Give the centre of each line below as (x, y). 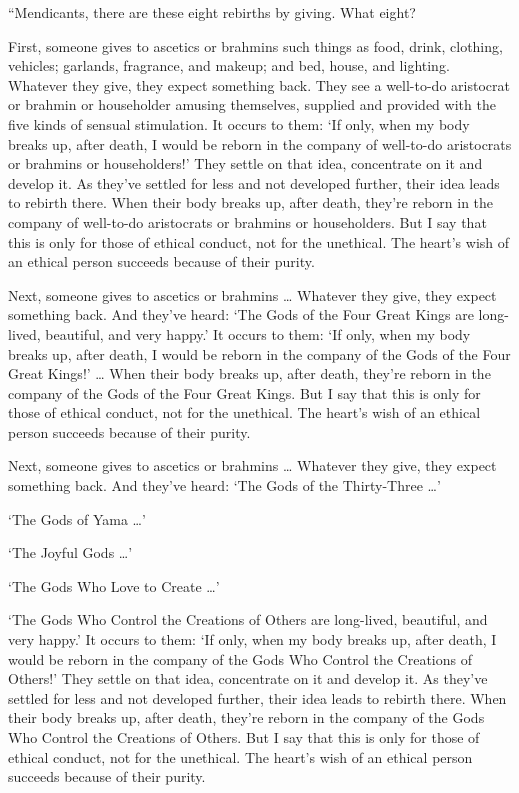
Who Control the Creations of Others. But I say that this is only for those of (244, 737)
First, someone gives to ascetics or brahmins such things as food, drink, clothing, (255, 45)
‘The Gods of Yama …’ (77, 518)
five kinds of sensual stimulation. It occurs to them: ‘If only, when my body (239, 123)
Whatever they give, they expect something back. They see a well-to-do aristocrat (259, 84)
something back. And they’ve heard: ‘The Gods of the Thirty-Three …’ (224, 485)
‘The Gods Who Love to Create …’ (114, 585)
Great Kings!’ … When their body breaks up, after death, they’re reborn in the (249, 373)
